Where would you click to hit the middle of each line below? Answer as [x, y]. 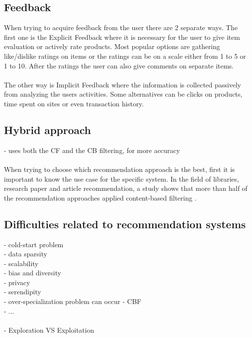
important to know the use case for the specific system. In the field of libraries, [122, 178]
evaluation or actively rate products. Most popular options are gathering [112, 46]
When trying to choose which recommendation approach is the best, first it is [119, 169]
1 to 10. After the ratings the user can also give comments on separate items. [119, 65]
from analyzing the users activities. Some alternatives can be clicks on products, [123, 94]
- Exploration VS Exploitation [49, 330]
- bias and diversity [33, 273]
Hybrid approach [48, 129]
